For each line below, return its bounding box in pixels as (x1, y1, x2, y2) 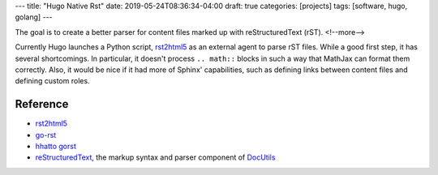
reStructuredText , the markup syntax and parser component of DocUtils (35, 152, 276, 162)
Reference (15, 97, 69, 111)
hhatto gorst (35, 142, 76, 152)
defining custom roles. (15, 76, 90, 86)
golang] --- (15, 12, 53, 22)
